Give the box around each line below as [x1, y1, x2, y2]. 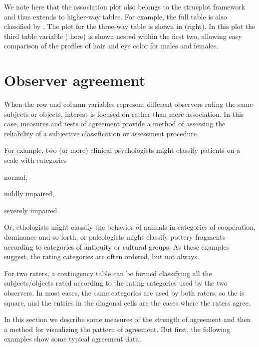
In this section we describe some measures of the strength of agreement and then [4, 314, 251, 325]
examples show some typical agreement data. [4, 334, 141, 344]
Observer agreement [4, 70, 146, 90]
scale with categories [4, 155, 67, 165]
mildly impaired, [4, 188, 54, 199]
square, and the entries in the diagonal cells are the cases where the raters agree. [4, 297, 251, 308]
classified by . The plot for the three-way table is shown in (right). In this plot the [4, 21, 256, 31]
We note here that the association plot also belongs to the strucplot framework [4, 1, 246, 11]
